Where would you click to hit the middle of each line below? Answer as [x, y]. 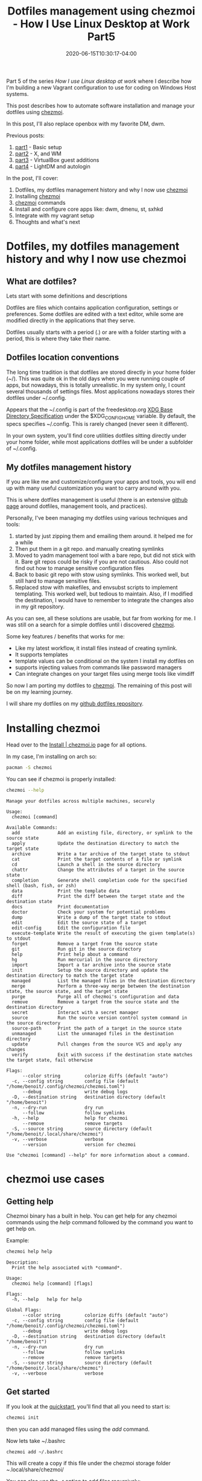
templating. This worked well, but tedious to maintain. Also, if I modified [104, 594]
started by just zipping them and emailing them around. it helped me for [104, 536]
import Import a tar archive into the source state [91, 965]
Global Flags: [24, 1310]
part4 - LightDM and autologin [52, 166]
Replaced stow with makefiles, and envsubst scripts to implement [96, 588]
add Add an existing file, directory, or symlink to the [102, 833]
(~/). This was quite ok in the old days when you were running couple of [96, 378]
